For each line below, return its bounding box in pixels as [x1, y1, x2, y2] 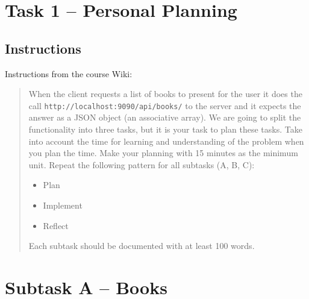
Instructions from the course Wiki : [5, 67, 133, 80]
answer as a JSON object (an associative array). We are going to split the [28, 111, 301, 124]
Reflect [43, 219, 69, 231]
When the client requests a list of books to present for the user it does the [28, 87, 302, 100]
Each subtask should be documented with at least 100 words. [28, 239, 255, 252]
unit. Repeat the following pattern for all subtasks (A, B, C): [28, 158, 255, 171]
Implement [43, 198, 83, 211]
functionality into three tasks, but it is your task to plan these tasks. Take [28, 123, 302, 136]
